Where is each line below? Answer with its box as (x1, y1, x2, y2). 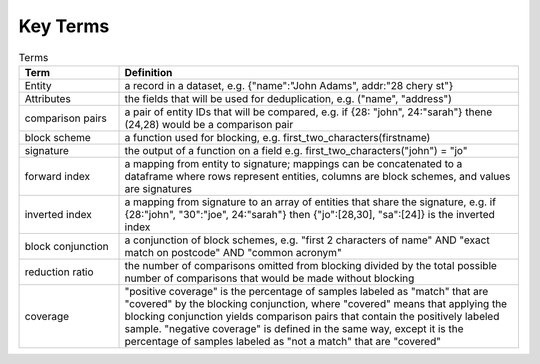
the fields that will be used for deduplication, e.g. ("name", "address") (124, 91, 452, 105)
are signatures (124, 181, 192, 195)
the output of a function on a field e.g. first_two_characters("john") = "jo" (124, 143, 468, 157)
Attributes (24, 91, 72, 105)
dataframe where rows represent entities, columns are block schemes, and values (124, 169, 511, 183)
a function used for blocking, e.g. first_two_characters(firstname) (124, 130, 431, 144)
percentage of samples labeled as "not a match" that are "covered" (124, 334, 442, 348)
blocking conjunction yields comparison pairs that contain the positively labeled (124, 309, 500, 323)
